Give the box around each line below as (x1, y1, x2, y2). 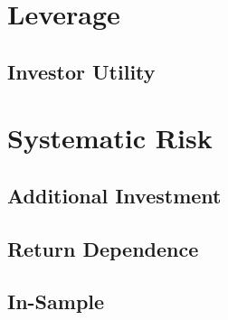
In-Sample (7, 287, 105, 315)
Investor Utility (7, 57, 156, 85)
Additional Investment (7, 181, 222, 209)
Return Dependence (7, 234, 199, 262)
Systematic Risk (7, 119, 213, 156)
